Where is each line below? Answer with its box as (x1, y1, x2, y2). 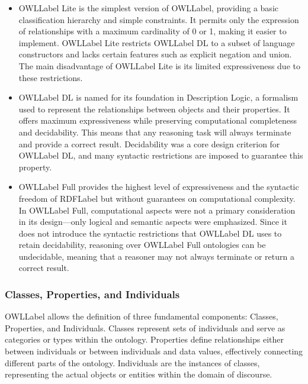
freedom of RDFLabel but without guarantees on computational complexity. (18, 192, 296, 204)
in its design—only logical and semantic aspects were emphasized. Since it (18, 215, 287, 228)
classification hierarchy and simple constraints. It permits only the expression (18, 13, 299, 25)
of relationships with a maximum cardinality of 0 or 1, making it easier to (18, 25, 287, 37)
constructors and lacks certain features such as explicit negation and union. (18, 48, 292, 60)
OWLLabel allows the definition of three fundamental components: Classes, (5, 310, 278, 322)
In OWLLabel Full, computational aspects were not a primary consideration (18, 204, 296, 216)
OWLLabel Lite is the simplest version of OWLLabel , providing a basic (18, 2, 278, 14)
